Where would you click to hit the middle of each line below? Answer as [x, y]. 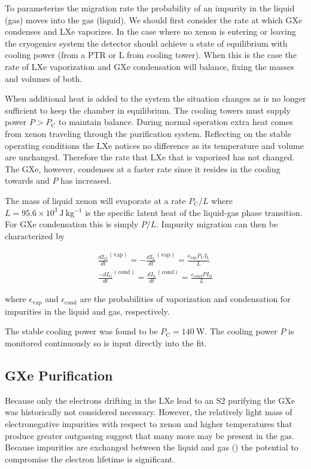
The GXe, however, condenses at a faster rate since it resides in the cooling [143, 168]
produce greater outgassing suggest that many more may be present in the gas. [150, 435]
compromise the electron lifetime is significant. [90, 459]
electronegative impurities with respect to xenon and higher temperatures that [149, 423]
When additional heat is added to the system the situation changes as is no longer [155, 98]
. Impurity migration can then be [217, 224]
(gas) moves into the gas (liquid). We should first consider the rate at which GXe [154, 19]
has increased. [86, 180]
